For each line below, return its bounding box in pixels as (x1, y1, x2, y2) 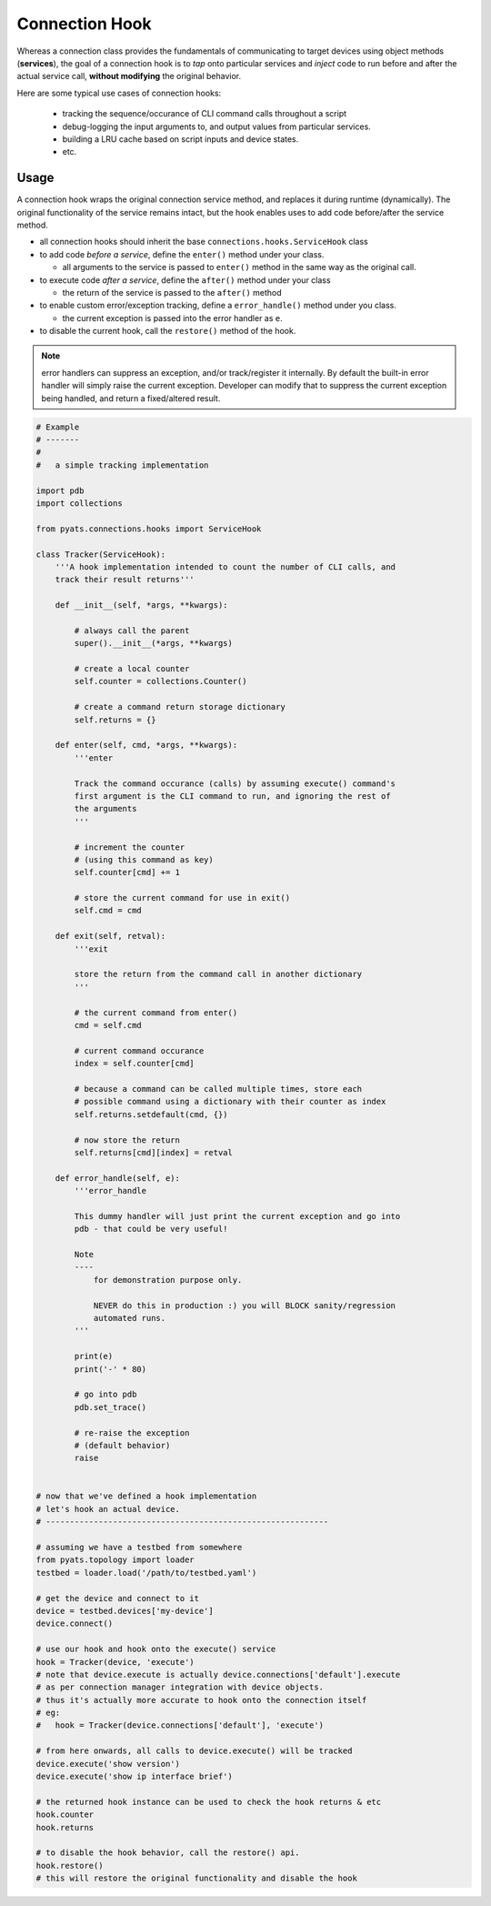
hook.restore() (35, 1861, 104, 1871)
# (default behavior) (74, 1440, 171, 1450)
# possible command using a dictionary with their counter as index (74, 1096, 386, 1107)
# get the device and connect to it (35, 1593, 200, 1603)
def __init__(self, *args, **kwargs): (55, 600, 228, 610)
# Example (35, 421, 80, 432)
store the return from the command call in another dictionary (74, 969, 363, 980)
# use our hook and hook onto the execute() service (35, 1644, 276, 1655)
